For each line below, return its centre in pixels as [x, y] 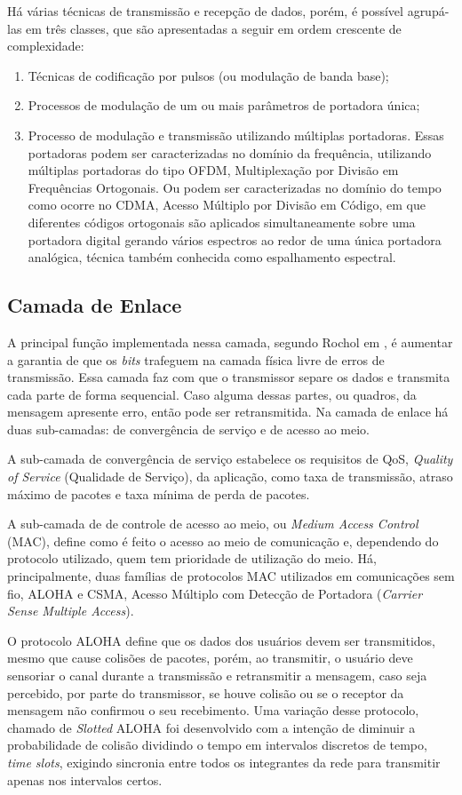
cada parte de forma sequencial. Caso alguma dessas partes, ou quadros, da [212, 394]
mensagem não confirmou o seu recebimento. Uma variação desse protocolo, [213, 710]
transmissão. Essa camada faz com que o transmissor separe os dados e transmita [229, 377]
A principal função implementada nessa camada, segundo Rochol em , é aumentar [230, 342]
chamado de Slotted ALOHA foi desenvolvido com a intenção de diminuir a [211, 727]
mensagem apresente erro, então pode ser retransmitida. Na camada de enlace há [228, 412]
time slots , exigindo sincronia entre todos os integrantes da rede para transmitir [224, 762]
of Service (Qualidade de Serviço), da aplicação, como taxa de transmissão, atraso [230, 477]
